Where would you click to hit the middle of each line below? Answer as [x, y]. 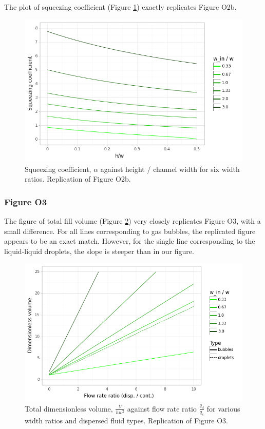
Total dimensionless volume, [69, 408]
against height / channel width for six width [170, 169]
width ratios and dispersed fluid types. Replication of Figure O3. [126, 421]
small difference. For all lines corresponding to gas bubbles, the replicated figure [130, 231]
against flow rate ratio [162, 408]
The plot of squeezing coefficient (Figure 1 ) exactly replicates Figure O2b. [120, 7]
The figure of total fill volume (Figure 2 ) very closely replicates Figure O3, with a [132, 221]
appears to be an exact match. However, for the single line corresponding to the [130, 241]
